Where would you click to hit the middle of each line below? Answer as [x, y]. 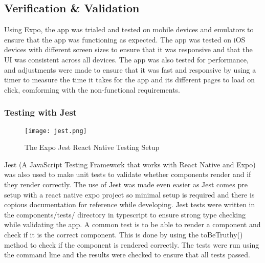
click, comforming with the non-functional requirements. [92, 89]
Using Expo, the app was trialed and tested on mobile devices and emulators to [129, 29]
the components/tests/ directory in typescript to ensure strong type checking [125, 214]
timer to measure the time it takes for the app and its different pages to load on [130, 80]
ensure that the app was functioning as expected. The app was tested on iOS [125, 39]
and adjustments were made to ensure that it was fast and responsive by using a [130, 69]
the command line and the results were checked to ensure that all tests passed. [127, 255]
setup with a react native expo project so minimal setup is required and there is [129, 194]
